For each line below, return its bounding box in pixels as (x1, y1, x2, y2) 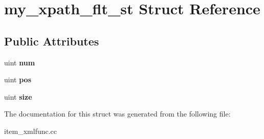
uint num (4, 57, 35, 67)
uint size (4, 91, 32, 102)
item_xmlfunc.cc (4, 125, 57, 136)
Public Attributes (4, 33, 99, 49)
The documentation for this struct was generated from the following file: (4, 108, 231, 119)
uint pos (4, 74, 31, 85)
